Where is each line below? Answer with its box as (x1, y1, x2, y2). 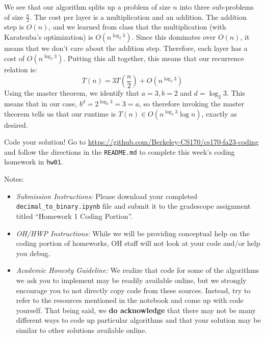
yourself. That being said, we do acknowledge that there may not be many (16, 304, 256, 315)
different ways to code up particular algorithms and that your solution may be (16, 315, 261, 325)
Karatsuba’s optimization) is (4, 32, 93, 42)
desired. (4, 119, 28, 130)
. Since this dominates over (131, 32, 216, 42)
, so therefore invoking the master (139, 98, 245, 108)
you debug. (16, 247, 50, 258)
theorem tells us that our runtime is (4, 108, 116, 119)
